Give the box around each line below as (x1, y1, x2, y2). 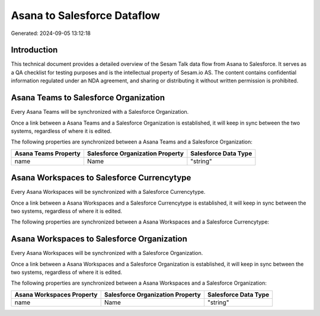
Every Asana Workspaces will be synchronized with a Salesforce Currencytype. (11, 189, 206, 196)
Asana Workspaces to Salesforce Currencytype (11, 173, 191, 183)
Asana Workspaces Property (14, 291, 98, 299)
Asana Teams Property (14, 149, 81, 157)
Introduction (11, 45, 58, 55)
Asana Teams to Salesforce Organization (11, 92, 165, 103)
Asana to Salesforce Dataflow (11, 9, 160, 22)
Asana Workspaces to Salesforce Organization (11, 234, 188, 244)
